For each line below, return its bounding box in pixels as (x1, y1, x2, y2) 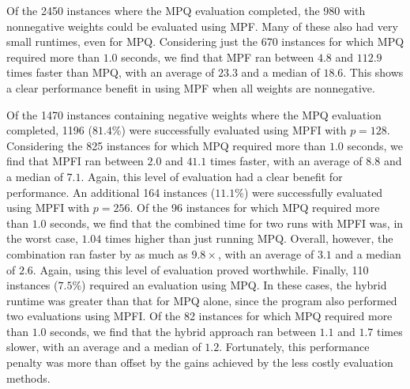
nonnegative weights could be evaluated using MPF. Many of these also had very (6, 17, 398, 34)
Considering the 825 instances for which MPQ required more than (6, 137, 326, 153)
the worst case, (6, 230, 78, 247)
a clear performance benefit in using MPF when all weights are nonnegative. (6, 79, 375, 96)
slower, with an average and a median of (6, 338, 201, 355)
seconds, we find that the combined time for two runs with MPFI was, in (50, 214, 404, 231)
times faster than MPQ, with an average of (6, 64, 215, 81)
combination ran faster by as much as (6, 245, 188, 262)
